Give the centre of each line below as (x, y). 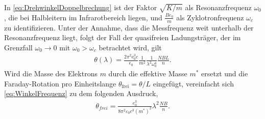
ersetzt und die (225, 73)
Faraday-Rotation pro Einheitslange (60, 83)
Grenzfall (18, 47)
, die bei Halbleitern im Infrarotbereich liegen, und (83, 17)
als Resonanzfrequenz (218, 7)
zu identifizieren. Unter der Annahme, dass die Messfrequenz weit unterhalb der (129, 27)
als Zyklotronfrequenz (210, 17)
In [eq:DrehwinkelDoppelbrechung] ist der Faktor (81, 7)
